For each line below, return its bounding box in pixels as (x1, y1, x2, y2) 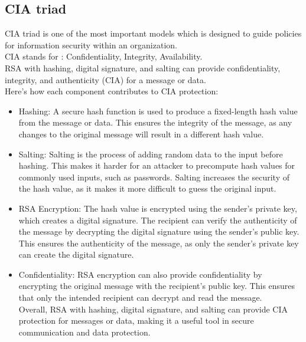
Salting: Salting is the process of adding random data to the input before (18, 147, 283, 160)
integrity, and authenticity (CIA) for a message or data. (5, 73, 206, 85)
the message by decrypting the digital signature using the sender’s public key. (18, 225, 300, 238)
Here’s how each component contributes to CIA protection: (5, 85, 219, 97)
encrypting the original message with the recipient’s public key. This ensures (18, 279, 295, 292)
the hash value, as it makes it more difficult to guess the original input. (18, 182, 276, 195)
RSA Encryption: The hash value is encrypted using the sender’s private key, (18, 202, 297, 214)
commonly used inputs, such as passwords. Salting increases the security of (18, 170, 289, 183)
